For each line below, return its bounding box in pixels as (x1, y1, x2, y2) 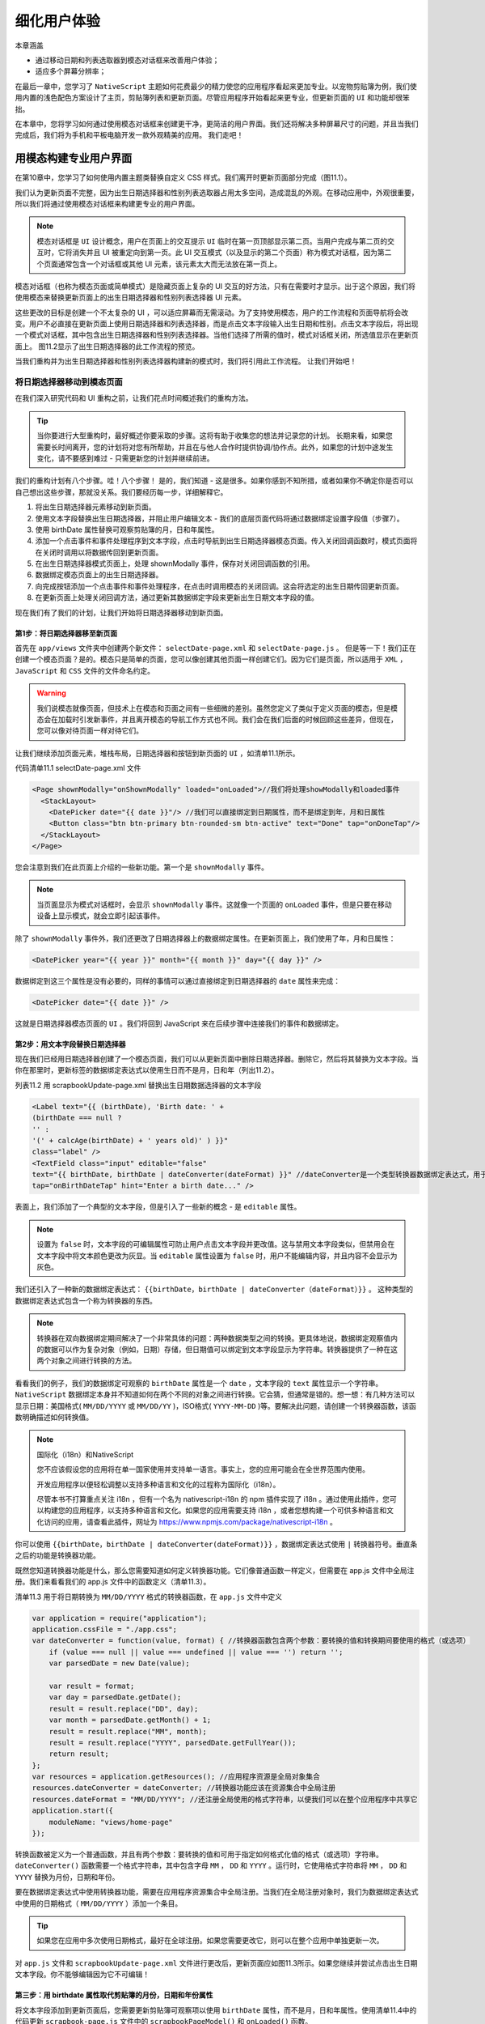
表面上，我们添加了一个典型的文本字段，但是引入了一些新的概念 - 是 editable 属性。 (15, 1202, 302, 1212)
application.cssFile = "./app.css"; (32, 1625, 178, 1634)
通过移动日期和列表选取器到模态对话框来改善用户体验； (35, 55, 220, 65)
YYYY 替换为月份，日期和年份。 (15, 1872, 120, 1882)
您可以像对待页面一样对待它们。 (36, 725, 143, 736)
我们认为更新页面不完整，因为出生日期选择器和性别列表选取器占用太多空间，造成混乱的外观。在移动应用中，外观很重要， (15, 187, 419, 198)
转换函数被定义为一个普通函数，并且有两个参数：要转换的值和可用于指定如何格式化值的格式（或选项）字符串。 (15, 1850, 383, 1860)
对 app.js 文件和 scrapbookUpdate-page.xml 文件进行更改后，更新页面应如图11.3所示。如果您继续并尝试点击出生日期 (15, 1958, 418, 1967)
